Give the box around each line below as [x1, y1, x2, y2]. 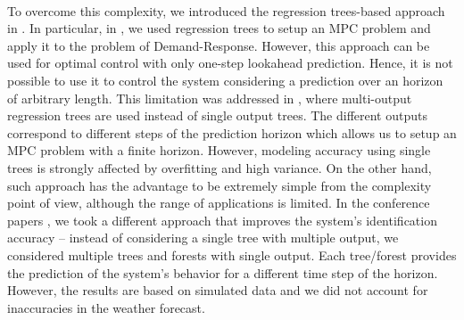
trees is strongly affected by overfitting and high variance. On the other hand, [7, 158, 432, 176]
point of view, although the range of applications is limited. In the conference [7, 193, 430, 212]
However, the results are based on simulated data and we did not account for [7, 281, 428, 299]
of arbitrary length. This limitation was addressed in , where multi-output [7, 88, 412, 107]
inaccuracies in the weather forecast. [7, 298, 205, 316]
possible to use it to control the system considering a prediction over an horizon [7, 70, 443, 89]
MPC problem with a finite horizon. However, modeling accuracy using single [7, 141, 431, 160]
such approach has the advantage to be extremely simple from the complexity [7, 176, 432, 194]
